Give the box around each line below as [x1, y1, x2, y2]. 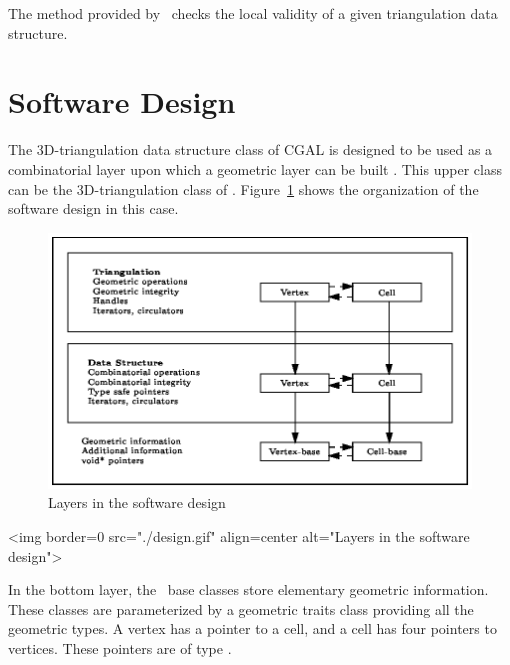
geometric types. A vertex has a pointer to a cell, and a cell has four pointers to [8, 618, 497, 639]
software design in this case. [8, 198, 179, 219]
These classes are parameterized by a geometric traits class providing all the [8, 598, 474, 619]
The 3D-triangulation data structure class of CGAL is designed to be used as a [8, 139, 493, 160]
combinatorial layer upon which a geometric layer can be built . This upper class [8, 158, 502, 179]
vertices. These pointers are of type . [8, 638, 232, 659]
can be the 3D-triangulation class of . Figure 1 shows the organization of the [8, 178, 479, 199]
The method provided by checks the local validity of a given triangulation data [8, 3, 498, 23]
